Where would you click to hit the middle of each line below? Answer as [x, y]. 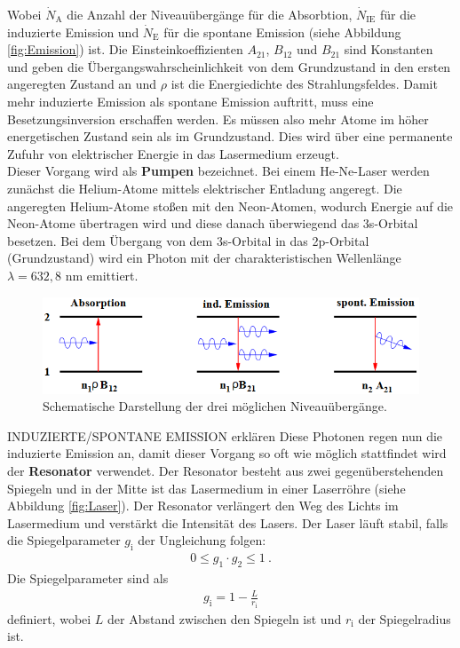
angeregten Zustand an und [82, 84]
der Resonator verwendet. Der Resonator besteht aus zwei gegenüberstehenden [226, 471]
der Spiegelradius [404, 618]
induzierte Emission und [73, 32]
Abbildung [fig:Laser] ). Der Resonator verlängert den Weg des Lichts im [203, 506]
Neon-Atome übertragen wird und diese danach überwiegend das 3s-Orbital [213, 223]
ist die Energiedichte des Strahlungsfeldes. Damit [304, 84]
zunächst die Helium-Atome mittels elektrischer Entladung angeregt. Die [205, 188]
